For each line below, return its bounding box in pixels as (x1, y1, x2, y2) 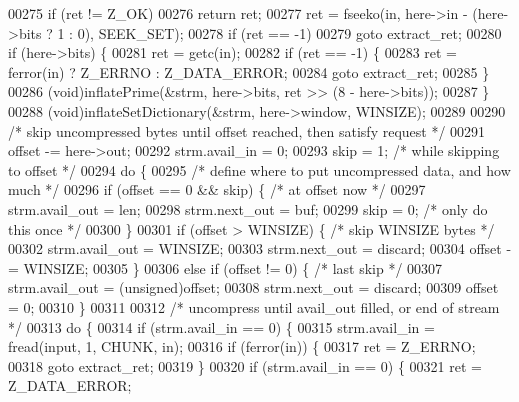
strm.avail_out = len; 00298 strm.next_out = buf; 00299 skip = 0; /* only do (8, 198, 488, 219)
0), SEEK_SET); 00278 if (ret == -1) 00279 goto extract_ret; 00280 (77, 22, 502, 43)
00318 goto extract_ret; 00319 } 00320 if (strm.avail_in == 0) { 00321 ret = (8, 355, 482, 376)
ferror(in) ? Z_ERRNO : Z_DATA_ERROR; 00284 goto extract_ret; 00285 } (8, 61, 490, 82)
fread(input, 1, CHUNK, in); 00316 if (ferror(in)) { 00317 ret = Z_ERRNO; (8, 336, 476, 357)
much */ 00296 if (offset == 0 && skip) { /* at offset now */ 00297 (8, 179, 426, 200)
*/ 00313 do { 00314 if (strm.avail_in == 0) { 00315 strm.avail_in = (8, 316, 435, 337)
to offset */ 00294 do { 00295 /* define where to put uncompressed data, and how (8, 159, 511, 180)
